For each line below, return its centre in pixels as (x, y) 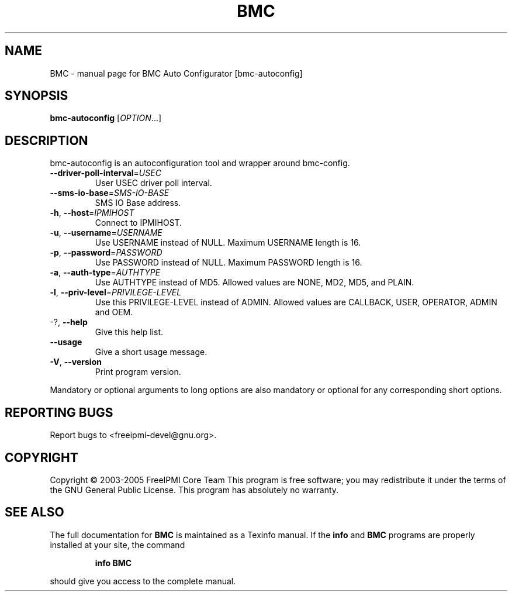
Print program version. (138, 372)
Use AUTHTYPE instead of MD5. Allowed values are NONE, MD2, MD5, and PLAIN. (255, 283)
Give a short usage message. (151, 352)
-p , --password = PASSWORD (106, 253)
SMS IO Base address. (138, 203)
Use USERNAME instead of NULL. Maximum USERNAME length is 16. (228, 243)
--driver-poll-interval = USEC (105, 173)
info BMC (113, 563)
